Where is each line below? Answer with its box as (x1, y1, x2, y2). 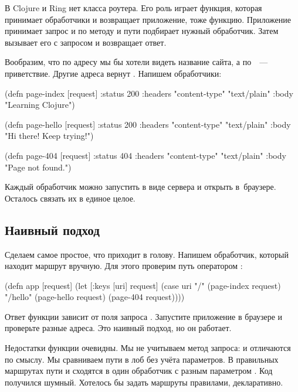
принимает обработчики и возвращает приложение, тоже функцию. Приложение (5, 13, 292, 25)
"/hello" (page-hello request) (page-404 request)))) (5, 291, 185, 303)
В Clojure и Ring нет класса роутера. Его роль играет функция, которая (5, 2, 262, 13)
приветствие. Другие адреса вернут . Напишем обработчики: (5, 67, 222, 79)
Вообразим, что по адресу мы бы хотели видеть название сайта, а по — (5, 56, 268, 68)
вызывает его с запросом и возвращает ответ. (5, 36, 167, 48)
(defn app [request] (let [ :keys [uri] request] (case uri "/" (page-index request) (5, 279, 281, 291)
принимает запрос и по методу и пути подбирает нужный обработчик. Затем (5, 25, 279, 37)
